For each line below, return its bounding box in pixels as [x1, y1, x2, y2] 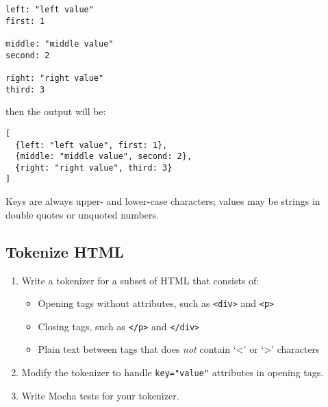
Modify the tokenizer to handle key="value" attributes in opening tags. [21, 365, 324, 380]
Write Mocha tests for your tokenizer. [21, 388, 179, 402]
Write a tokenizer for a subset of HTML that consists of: [21, 273, 260, 287]
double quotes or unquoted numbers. [5, 207, 159, 221]
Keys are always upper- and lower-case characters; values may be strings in [5, 194, 320, 208]
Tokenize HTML [5, 241, 125, 262]
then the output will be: [5, 104, 106, 119]
